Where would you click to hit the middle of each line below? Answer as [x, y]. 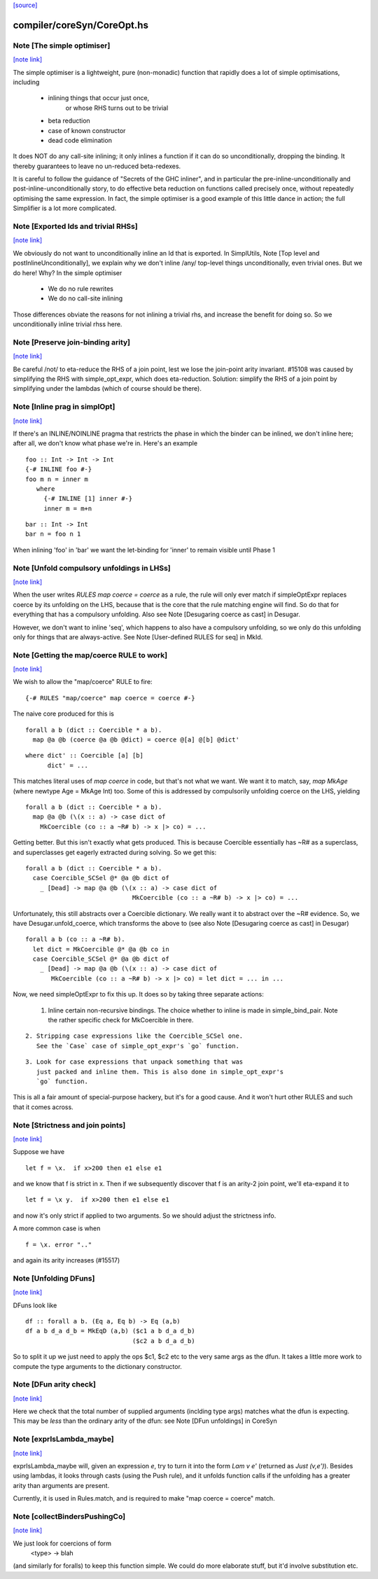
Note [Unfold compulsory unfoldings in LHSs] [92, 568]
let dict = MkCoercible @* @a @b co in [101, 949]
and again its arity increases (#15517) [66, 1260]
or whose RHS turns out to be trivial [117, 108]
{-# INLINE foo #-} [59, 469]
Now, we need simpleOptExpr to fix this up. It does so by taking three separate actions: [138, 994]
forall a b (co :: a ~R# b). [75, 939]
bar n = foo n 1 [53, 534]
